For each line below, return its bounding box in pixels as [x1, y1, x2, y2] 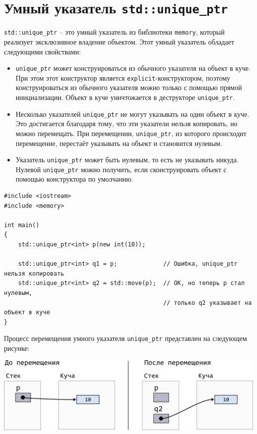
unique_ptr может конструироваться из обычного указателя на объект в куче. [15, 63, 251, 73]
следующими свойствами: [4, 46, 81, 56]
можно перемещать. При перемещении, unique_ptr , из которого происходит [15, 128, 247, 138]
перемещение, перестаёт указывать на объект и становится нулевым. [15, 138, 222, 148]
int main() [4, 221, 40, 229]
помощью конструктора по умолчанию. [15, 174, 133, 184]
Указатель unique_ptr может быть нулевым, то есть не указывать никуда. [15, 154, 239, 165]
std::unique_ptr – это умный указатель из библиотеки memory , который [4, 27, 225, 37]
